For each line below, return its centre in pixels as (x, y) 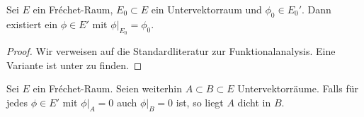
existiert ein (32, 24)
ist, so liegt (200, 102)
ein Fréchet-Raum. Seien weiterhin (108, 88)
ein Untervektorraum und (206, 9)
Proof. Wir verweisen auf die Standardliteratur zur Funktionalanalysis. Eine (171, 51)
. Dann (317, 9)
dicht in (254, 102)
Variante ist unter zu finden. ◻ (74, 64)
